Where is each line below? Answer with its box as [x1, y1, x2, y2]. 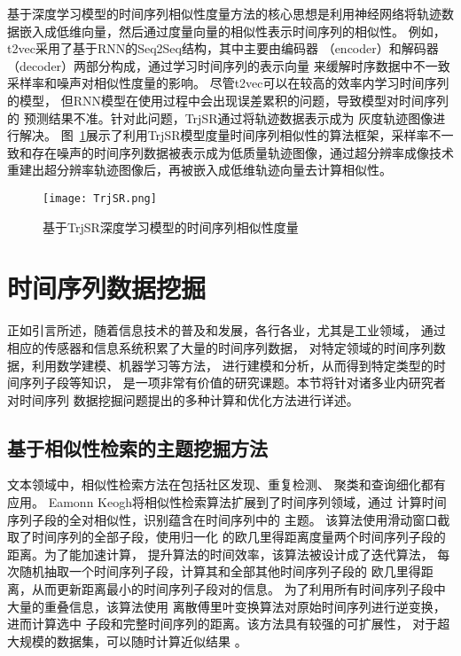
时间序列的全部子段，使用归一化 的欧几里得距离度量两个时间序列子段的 [31, 527, 446, 546]
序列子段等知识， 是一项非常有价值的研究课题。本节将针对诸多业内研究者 [19, 373, 446, 392]
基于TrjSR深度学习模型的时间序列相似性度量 [43, 217, 299, 236]
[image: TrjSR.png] [43, 191, 157, 205]
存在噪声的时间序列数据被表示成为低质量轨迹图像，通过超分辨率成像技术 [31, 143, 454, 161]
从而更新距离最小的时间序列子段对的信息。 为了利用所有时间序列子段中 [31, 580, 446, 598]
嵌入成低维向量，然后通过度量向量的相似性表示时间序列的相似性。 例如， [19, 21, 446, 40]
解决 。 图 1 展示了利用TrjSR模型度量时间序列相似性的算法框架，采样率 [19, 126, 429, 144]
